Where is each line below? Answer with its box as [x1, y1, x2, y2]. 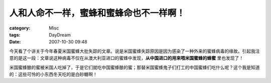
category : [9, 25, 31, 31]
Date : [9, 39, 21, 45]
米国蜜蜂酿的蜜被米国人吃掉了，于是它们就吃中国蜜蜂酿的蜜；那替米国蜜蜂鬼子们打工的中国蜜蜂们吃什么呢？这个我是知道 [9, 64, 260, 70]
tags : [9, 31, 21, 37]
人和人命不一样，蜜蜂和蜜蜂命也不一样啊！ [9, 7, 186, 18]
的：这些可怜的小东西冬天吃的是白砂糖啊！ [9, 71, 97, 77]
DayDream [49, 31, 71, 37]
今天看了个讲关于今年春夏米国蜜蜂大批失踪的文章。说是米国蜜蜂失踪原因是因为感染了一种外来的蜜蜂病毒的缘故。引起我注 [9, 48, 260, 54]
